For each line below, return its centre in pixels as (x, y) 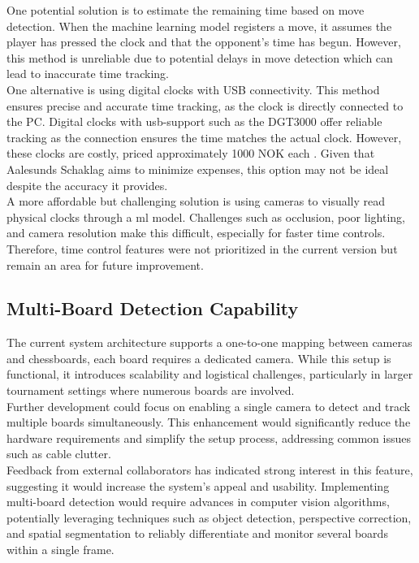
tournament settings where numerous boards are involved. (151, 390)
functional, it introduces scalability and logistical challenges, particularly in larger (210, 374)
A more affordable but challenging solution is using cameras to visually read (196, 201)
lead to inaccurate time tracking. (88, 74)
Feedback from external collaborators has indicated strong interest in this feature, (210, 470)
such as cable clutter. (59, 454)
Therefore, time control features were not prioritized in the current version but (202, 248)
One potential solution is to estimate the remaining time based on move (186, 10)
